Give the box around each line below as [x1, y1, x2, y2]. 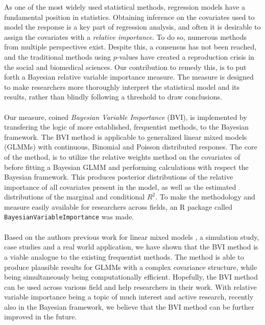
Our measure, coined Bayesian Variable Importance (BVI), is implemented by [4, 111, 247, 122]
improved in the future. [4, 311, 77, 322]
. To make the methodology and [155, 191, 255, 202]
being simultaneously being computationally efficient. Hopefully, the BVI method [4, 271, 258, 282]
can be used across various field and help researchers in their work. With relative [4, 281, 257, 292]
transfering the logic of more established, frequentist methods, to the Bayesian [4, 121, 249, 132]
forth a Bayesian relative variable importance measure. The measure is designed [4, 71, 254, 82]
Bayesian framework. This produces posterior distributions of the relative [4, 171, 233, 182]
